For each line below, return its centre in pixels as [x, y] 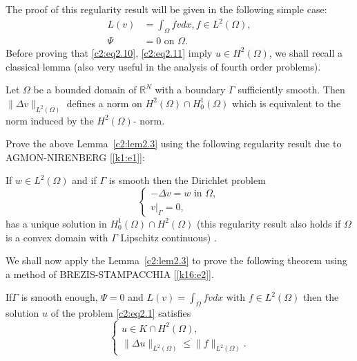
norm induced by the [50, 120]
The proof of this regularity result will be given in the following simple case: [166, 9]
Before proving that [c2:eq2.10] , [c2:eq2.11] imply [109, 52]
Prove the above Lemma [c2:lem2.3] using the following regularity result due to [174, 144]
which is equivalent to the [286, 103]
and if [84, 180]
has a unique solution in [56, 223]
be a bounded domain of [85, 90]
